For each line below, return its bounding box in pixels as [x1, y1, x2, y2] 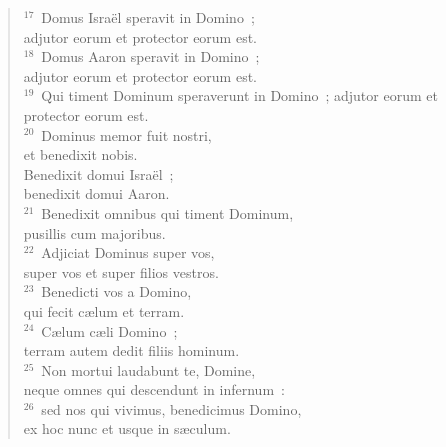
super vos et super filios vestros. [23, 261, 219, 282]
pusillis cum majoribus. [23, 222, 166, 243]
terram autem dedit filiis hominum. [23, 340, 240, 361]
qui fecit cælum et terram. [23, 300, 185, 321]
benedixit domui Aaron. [23, 183, 170, 204]
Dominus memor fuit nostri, [41, 124, 212, 145]
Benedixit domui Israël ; [23, 163, 174, 184]
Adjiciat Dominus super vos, [41, 242, 215, 263]
